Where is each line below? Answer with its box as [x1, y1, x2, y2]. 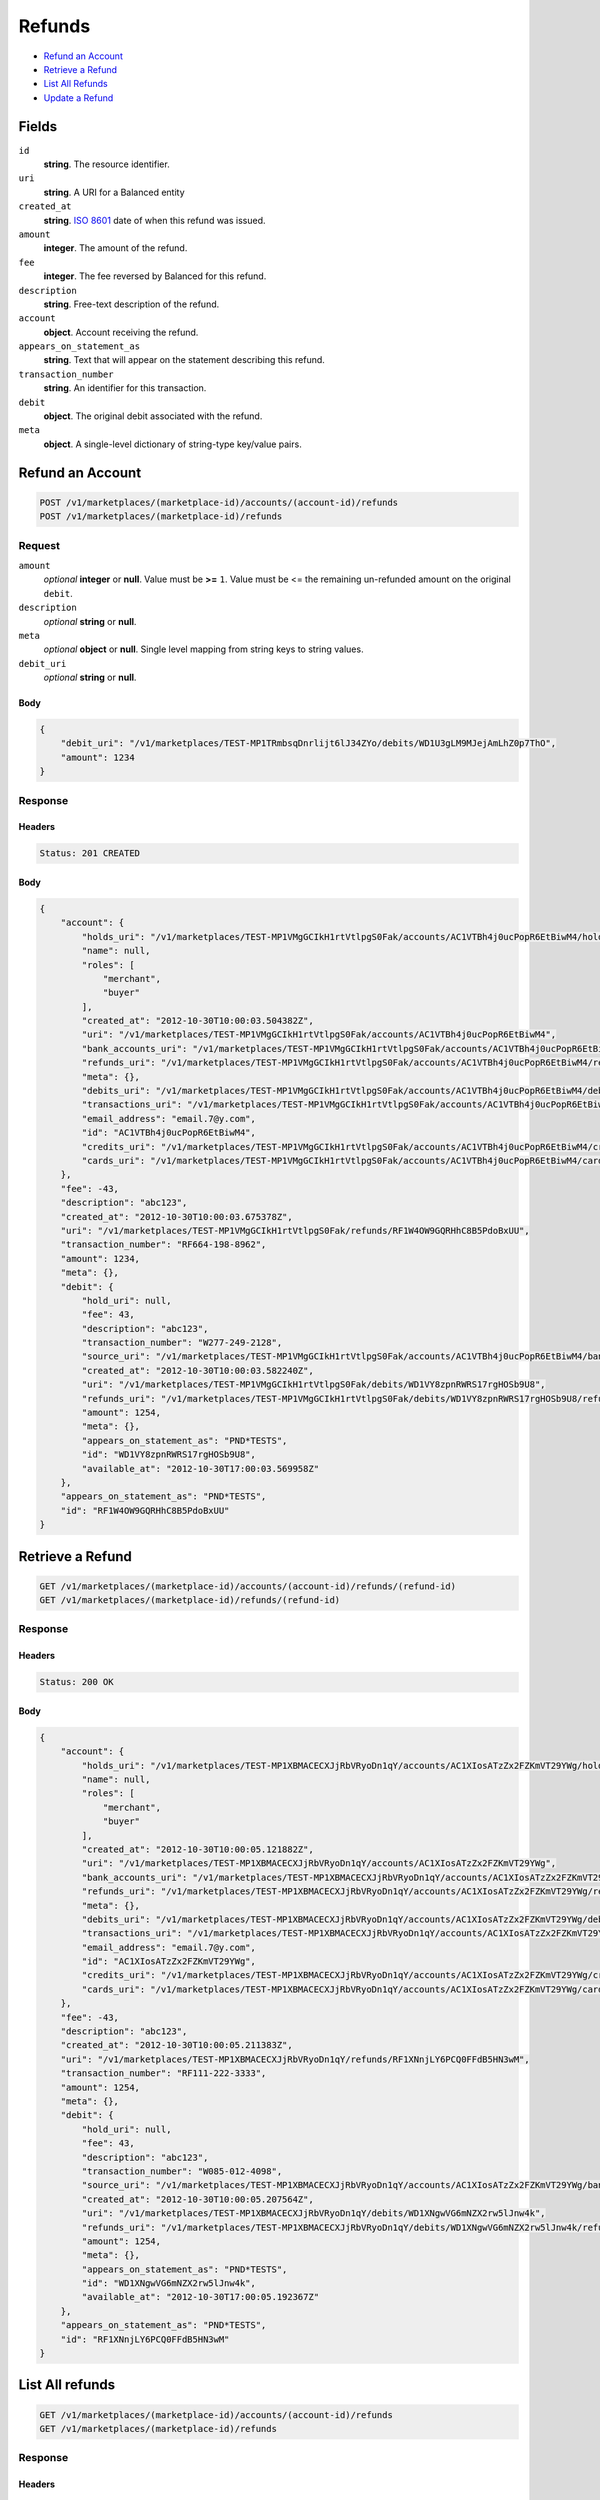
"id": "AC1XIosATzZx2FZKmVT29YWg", [81, 1956, 257, 1967]
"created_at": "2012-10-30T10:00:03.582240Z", [81, 1365, 314, 1376]
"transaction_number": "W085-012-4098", [81, 2165, 283, 2177]
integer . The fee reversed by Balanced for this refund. [43, 270, 267, 282]
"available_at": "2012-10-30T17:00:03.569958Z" [81, 1463, 320, 1474]
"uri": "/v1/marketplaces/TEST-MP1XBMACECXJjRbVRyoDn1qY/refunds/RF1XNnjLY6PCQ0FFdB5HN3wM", [60, 2053, 530, 2065]
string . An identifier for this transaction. [43, 382, 207, 394]
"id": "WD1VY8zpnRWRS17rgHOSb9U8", [81, 1449, 257, 1460]
